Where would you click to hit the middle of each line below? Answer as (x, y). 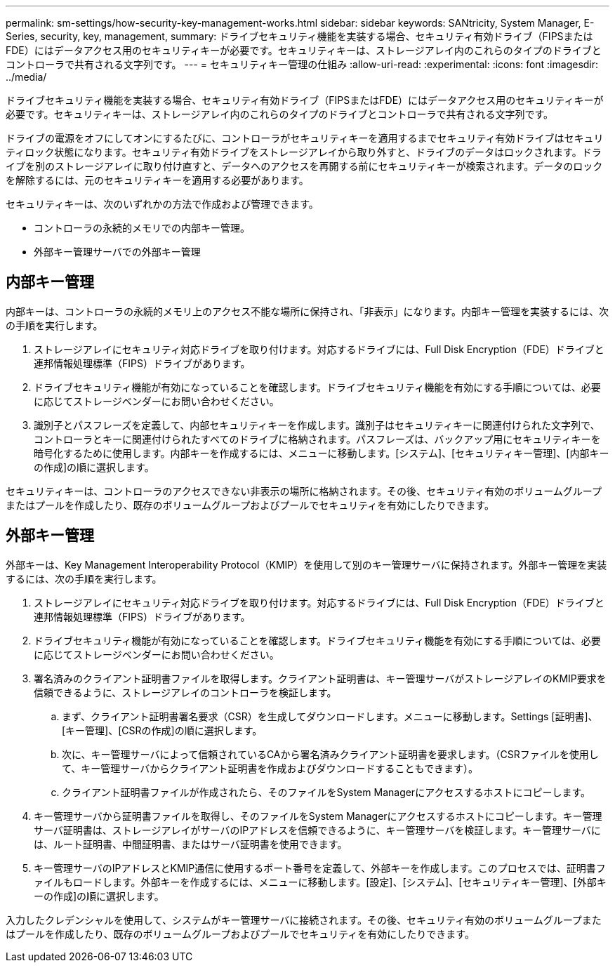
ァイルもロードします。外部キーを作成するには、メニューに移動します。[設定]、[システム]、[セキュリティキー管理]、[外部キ (320, 882)
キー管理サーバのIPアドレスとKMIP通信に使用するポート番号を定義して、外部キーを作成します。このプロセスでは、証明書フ (320, 868)
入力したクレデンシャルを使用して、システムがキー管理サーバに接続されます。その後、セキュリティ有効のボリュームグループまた (304, 920)
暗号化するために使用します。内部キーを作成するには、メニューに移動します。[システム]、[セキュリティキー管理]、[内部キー (322, 453)
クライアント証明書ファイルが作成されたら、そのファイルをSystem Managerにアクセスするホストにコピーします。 (326, 792)
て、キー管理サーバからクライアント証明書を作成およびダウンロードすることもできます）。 (270, 768)
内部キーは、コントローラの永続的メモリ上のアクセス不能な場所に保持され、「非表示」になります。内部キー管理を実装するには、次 (307, 311)
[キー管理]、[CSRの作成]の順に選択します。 (162, 730)
